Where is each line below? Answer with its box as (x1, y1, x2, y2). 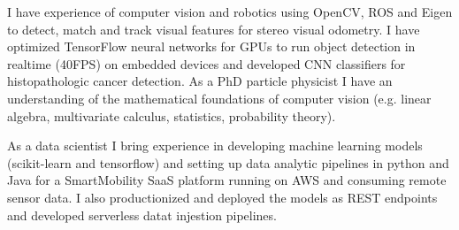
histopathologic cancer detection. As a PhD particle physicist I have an (7, 72, 393, 90)
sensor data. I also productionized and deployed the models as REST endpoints (7, 188, 438, 206)
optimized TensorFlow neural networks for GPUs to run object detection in (7, 37, 416, 56)
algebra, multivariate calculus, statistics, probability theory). (7, 106, 336, 125)
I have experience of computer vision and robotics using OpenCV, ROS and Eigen (7, 3, 453, 20)
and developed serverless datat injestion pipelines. (7, 205, 277, 224)
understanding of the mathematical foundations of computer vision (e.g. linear (7, 88, 432, 107)
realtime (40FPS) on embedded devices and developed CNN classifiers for (7, 54, 406, 73)
